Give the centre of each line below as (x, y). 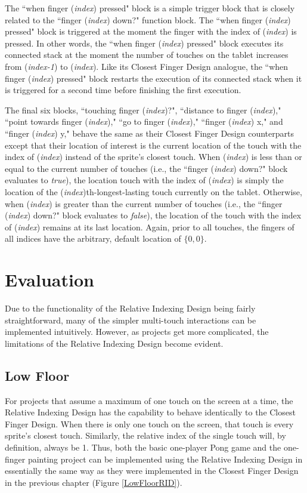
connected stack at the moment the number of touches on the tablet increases (147, 55)
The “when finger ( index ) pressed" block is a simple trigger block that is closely (150, 8)
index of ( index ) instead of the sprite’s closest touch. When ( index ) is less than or (153, 157)
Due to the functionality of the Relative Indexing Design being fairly (130, 308)
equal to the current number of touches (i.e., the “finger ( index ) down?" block (146, 168)
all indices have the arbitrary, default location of (93, 238)
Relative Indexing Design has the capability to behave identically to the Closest (150, 412)
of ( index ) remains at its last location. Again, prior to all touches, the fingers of (150, 227)
